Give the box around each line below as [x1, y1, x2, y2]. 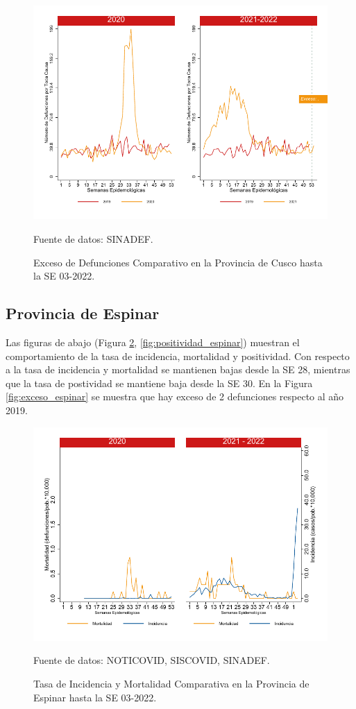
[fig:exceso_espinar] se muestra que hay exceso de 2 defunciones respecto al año [6, 389, 344, 404]
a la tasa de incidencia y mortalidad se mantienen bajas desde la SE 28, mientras [6, 362, 350, 377]
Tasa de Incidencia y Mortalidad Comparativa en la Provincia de [33, 676, 310, 691]
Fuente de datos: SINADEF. [33, 231, 153, 246]
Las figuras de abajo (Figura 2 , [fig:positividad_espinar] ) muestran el [6, 334, 300, 349]
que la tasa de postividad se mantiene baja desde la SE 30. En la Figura [6, 375, 313, 390]
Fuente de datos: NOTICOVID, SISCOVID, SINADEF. [33, 653, 270, 667]
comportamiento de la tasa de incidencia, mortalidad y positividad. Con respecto [6, 348, 350, 363]
